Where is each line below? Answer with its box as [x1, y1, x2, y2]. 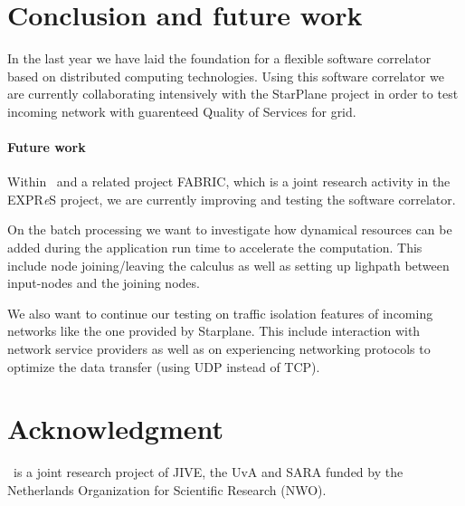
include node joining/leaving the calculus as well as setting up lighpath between [7, 255, 450, 274]
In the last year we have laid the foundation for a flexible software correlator [7, 49, 432, 68]
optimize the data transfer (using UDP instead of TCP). [7, 357, 320, 376]
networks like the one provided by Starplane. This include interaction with [7, 321, 421, 340]
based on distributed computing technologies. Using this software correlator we [7, 66, 444, 85]
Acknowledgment [7, 410, 223, 447]
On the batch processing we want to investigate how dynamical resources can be [7, 220, 452, 239]
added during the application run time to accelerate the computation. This [7, 238, 422, 257]
